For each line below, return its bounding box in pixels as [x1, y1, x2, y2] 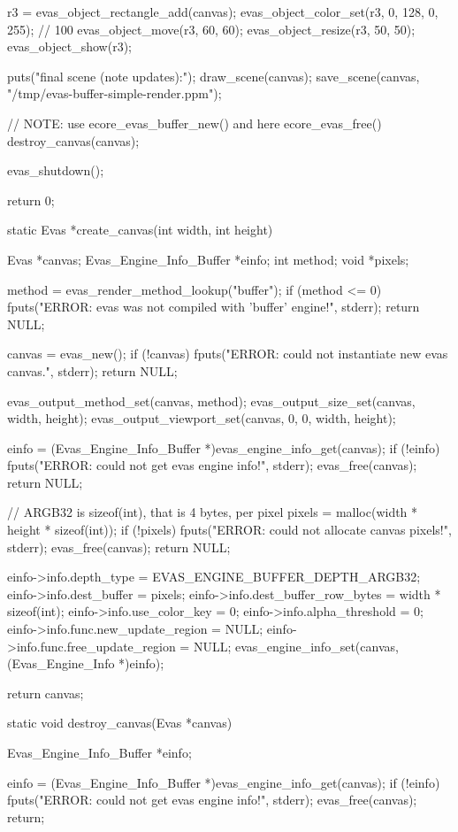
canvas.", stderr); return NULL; [7, 361, 178, 380]
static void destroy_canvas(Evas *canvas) [7, 713, 233, 732]
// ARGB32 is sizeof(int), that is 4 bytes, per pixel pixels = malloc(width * [7, 503, 418, 521]
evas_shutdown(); [7, 161, 104, 180]
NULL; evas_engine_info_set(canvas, [193, 636, 399, 655]
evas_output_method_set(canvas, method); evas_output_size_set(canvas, [7, 391, 416, 410]
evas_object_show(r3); [7, 37, 132, 56]
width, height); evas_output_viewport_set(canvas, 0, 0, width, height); [7, 409, 396, 428]
